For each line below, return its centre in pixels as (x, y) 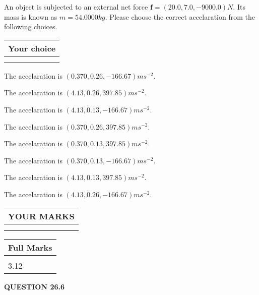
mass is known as (31, 16)
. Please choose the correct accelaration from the (180, 16)
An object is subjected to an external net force (76, 7)
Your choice (32, 48)
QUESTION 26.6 (34, 286)
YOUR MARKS (41, 216)
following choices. (31, 26)
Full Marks (30, 247)
